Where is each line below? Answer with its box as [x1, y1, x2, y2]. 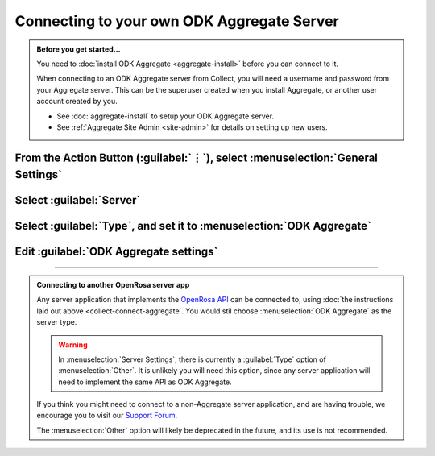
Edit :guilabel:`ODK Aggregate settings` [14, 245, 218, 259]
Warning [58, 339, 88, 350]
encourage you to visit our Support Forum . [36, 411, 178, 421]
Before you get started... [36, 44, 121, 54]
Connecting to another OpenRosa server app [36, 280, 190, 289]
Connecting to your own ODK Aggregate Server [14, 12, 339, 30]
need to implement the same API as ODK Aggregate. [58, 377, 233, 387]
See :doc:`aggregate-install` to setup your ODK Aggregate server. [56, 111, 274, 121]
